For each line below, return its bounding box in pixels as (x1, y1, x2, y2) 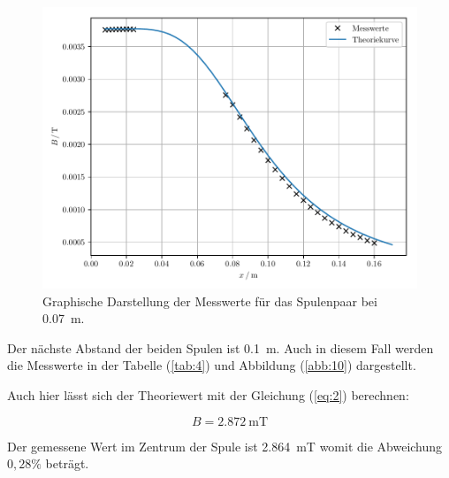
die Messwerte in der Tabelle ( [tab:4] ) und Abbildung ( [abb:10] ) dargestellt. (7, 356, 416, 374)
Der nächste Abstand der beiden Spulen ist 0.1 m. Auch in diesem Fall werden (7, 338, 434, 357)
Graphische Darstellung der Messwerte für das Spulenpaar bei (42, 291, 377, 310)
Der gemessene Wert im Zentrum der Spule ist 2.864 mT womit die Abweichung (7, 436, 443, 455)
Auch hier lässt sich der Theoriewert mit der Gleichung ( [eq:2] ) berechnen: (7, 385, 409, 404)
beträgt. (45, 454, 89, 473)
